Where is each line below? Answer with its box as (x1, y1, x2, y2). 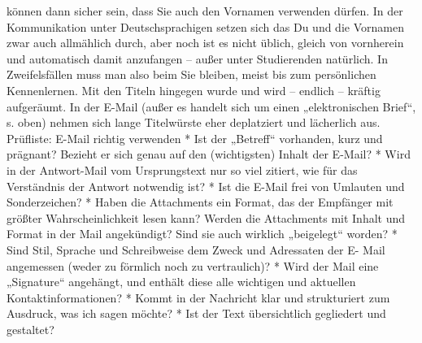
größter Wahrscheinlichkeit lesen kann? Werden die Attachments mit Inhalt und (7, 209, 406, 226)
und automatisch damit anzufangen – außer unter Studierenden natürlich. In (7, 50, 388, 67)
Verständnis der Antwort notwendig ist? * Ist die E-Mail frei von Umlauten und (7, 177, 405, 194)
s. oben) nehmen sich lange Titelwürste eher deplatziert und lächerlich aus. (7, 114, 381, 131)
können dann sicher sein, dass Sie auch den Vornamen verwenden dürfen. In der (7, 2, 403, 19)
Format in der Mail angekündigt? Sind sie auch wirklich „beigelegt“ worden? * (7, 225, 398, 242)
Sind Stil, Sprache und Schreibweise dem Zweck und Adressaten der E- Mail (7, 241, 385, 258)
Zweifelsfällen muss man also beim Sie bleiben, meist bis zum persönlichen (7, 66, 376, 83)
